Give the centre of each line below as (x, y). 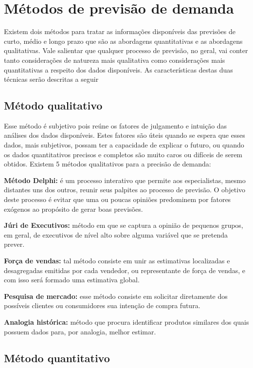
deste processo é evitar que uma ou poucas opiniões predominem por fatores (117, 199)
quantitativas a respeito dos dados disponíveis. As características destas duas (118, 69)
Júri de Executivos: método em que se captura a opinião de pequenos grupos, (124, 225)
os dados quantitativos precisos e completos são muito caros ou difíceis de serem (123, 154)
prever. (14, 244)
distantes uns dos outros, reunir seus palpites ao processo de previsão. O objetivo (125, 190)
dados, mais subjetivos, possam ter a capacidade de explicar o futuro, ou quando (124, 145)
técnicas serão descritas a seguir (51, 79)
